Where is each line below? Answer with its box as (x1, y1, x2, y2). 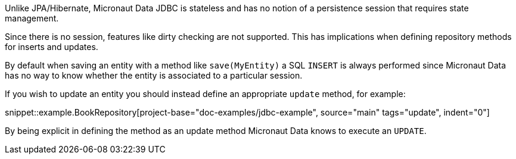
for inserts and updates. (5, 42, 98, 52)
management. (5, 13, 59, 23)
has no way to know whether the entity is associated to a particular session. (5, 70, 303, 80)
